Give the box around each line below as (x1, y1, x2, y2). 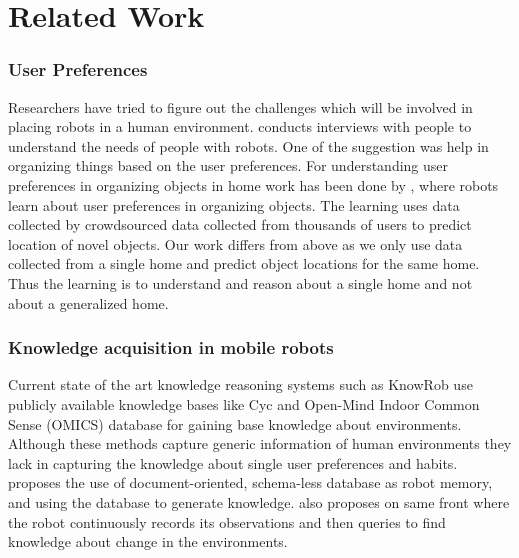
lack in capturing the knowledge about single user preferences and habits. (8, 452, 458, 473)
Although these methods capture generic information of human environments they (8, 433, 512, 454)
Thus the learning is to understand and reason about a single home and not (8, 272, 473, 293)
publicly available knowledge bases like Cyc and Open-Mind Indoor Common (8, 393, 480, 414)
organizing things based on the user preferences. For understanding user (8, 155, 449, 176)
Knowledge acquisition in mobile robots (8, 335, 334, 360)
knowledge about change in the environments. (8, 531, 288, 552)
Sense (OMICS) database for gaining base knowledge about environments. (8, 413, 462, 434)
